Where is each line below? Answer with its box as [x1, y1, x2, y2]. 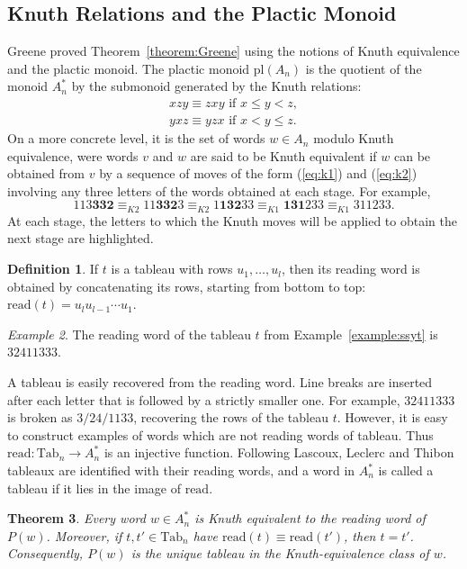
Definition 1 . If [7, 259, 99, 278]
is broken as [7, 408, 73, 427]
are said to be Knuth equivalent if [190, 146, 377, 165]
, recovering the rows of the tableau [133, 408, 328, 427]
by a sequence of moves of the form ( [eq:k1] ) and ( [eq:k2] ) [99, 164, 418, 183]
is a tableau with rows [111, 259, 233, 278]
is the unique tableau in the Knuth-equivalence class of [130, 544, 429, 563]
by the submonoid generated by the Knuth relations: [71, 77, 362, 95]
